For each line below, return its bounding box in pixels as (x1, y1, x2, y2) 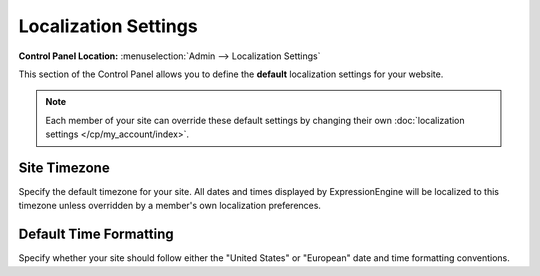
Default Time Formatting (18, 226, 174, 243)
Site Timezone (18, 159, 110, 176)
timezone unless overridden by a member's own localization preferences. (18, 200, 322, 212)
